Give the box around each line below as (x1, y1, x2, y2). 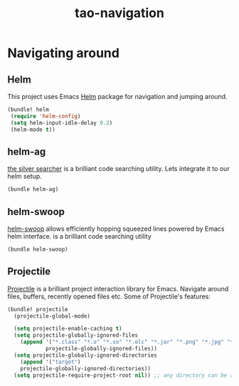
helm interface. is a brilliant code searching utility (7, 232, 152, 240)
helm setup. (7, 172, 43, 181)
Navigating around (7, 45, 119, 61)
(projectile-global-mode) (14, 312, 91, 320)
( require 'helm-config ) (10, 113, 81, 120)
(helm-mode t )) (10, 126, 55, 133)
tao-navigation (74, 5, 165, 21)
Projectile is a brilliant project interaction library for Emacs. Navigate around (7, 284, 229, 293)
